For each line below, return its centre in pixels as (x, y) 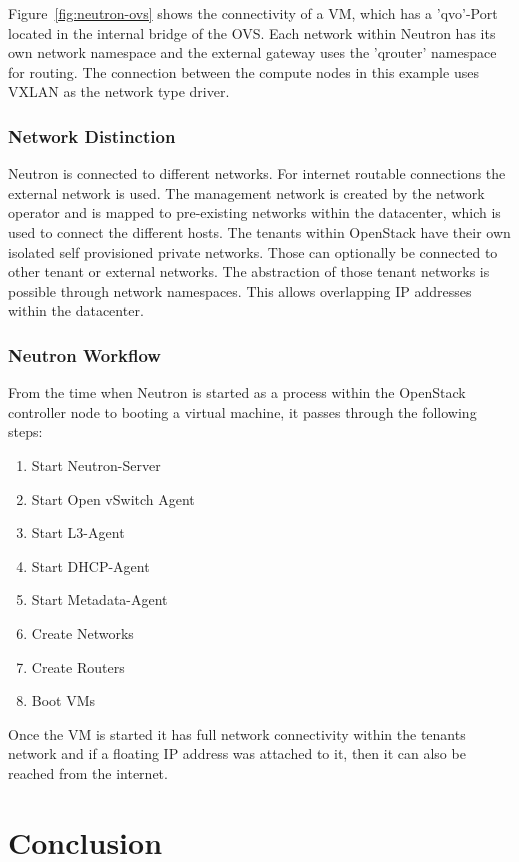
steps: (25, 431)
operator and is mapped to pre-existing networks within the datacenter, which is (254, 212)
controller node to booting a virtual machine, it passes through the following (242, 411)
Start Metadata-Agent (99, 599)
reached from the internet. (88, 772)
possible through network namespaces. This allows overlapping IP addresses (240, 290)
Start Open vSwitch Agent (113, 498)
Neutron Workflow (84, 354)
